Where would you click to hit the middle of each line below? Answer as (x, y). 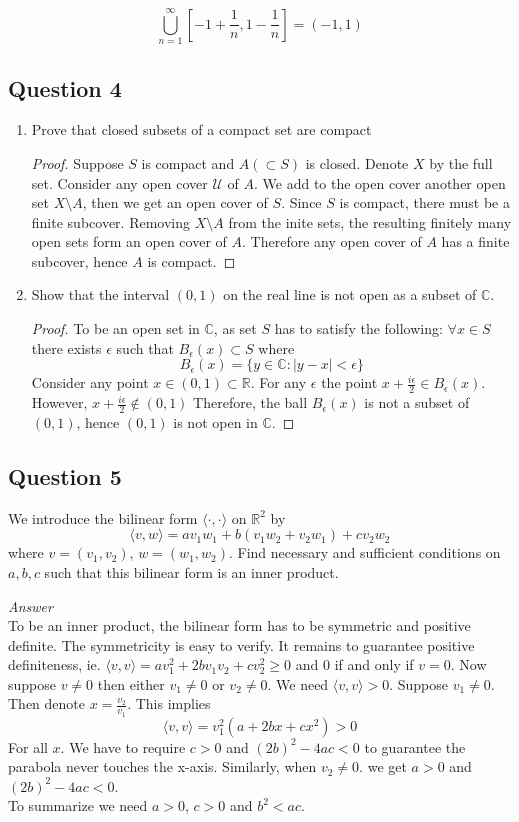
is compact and (188, 162)
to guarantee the (415, 746)
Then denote (46, 703)
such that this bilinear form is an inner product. (191, 571)
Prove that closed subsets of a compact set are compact (201, 129)
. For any (278, 382)
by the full (461, 162)
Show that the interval (100, 294)
